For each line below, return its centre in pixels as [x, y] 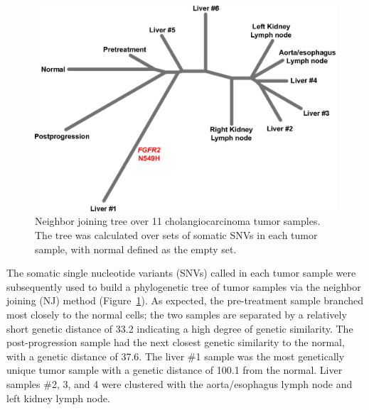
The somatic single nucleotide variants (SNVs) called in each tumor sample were [181, 273]
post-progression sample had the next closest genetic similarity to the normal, [176, 342]
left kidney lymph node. [58, 398]
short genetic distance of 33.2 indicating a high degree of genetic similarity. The [180, 328]
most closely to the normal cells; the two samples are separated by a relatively [177, 314]
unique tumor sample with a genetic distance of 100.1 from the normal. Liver [175, 370]
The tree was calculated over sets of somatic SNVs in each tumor [176, 235]
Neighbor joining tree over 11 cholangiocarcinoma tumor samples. [178, 221]
